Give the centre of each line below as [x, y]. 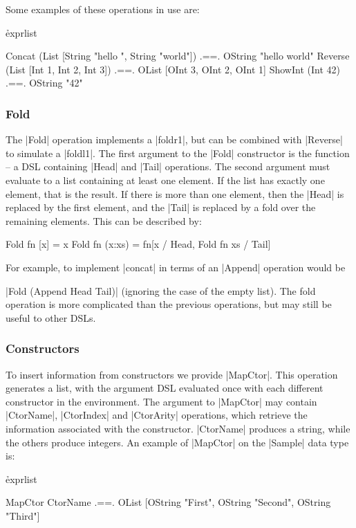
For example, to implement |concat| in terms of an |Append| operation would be [176, 267]
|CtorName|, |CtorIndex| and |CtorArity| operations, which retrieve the [157, 415]
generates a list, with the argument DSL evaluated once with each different [165, 388]
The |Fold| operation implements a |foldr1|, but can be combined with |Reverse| [174, 139]
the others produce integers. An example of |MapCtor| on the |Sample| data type [177, 442]
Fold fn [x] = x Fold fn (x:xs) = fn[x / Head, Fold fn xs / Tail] [138, 244]
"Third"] [23, 515]
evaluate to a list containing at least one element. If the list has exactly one [165, 180]
